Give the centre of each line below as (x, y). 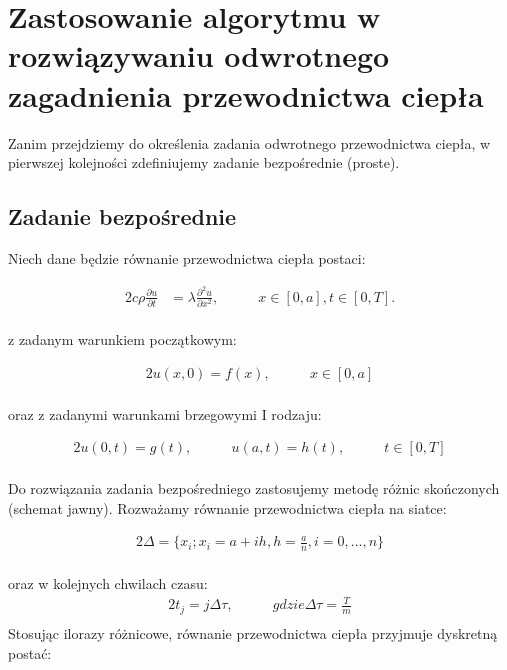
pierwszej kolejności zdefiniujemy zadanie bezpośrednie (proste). (204, 162)
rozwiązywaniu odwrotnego (199, 55)
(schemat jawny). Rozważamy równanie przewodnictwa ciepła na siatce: (227, 507)
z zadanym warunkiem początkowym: (122, 338)
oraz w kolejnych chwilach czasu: (108, 583)
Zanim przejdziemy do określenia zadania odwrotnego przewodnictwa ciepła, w (249, 142)
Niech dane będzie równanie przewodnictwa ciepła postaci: (187, 257)
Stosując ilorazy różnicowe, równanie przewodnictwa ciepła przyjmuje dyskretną (253, 632)
